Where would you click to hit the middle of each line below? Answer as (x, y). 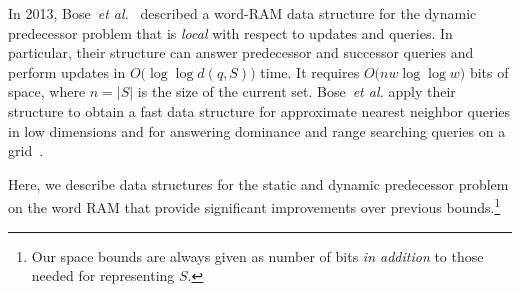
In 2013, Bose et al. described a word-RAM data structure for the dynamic (242, 13)
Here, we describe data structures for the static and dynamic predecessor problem (258, 183)
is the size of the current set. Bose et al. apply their (296, 91)
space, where (47, 91)
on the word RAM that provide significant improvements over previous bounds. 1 (254, 205)
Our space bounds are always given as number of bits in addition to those (257, 255)
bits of (489, 71)
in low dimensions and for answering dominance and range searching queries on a (257, 130)
